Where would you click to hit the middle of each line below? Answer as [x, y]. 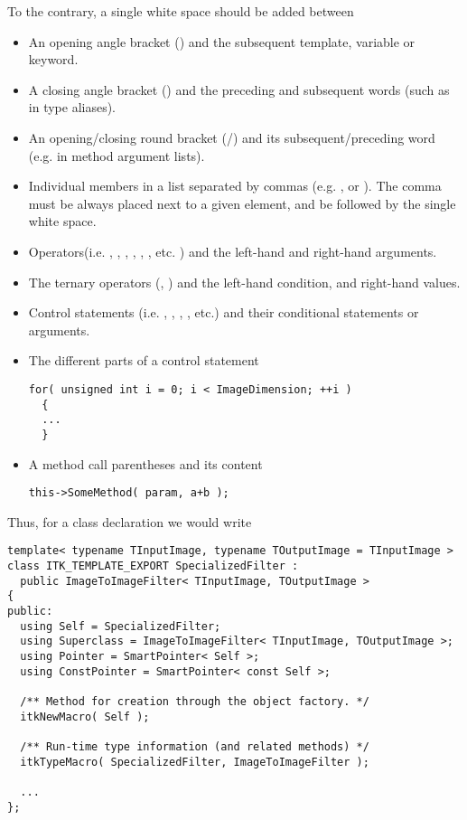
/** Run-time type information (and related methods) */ [195, 746]
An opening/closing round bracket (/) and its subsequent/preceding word [232, 137]
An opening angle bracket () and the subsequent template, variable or [222, 41]
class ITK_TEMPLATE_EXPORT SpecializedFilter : [153, 566]
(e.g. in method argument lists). [117, 155]
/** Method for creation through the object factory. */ [195, 701]
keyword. [53, 59]
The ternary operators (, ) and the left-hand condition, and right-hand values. [244, 282]
